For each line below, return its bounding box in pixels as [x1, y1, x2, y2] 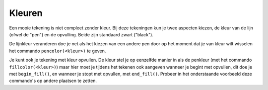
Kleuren [9, 7, 43, 18]
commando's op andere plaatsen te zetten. [9, 78, 97, 84]
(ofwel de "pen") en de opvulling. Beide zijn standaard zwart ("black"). [9, 31, 154, 37]
